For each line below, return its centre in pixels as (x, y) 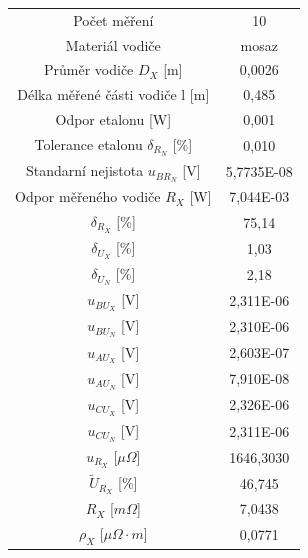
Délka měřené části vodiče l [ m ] (113, 94)
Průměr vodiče (88, 69)
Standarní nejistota (84, 170)
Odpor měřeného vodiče (88, 196)
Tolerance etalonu (88, 143)
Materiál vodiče (113, 44)
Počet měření (113, 19)
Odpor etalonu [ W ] (113, 119)
